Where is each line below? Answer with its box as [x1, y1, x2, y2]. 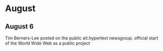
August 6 [5, 22, 34, 31]
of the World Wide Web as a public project [5, 40, 90, 46]
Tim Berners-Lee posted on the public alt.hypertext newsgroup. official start [5, 35, 159, 41]
